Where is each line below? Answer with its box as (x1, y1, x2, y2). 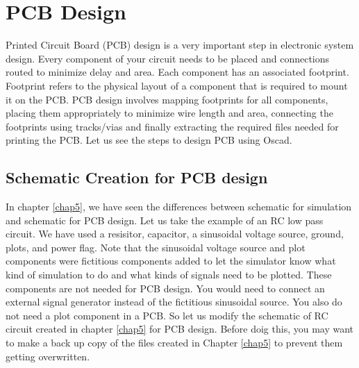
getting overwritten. (6, 349, 90, 363)
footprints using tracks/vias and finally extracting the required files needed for (6, 119, 339, 133)
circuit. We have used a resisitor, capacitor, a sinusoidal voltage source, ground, (6, 226, 344, 241)
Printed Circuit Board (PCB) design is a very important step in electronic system (6, 37, 354, 52)
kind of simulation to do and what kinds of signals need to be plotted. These (6, 267, 332, 282)
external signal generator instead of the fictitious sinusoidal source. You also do (6, 294, 342, 309)
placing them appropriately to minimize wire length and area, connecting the (6, 106, 333, 120)
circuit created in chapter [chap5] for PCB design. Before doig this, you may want (6, 321, 354, 336)
